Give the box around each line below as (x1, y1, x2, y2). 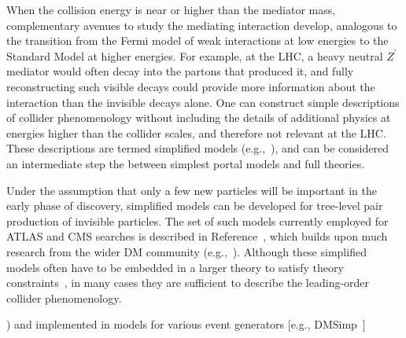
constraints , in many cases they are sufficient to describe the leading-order (6, 274, 370, 291)
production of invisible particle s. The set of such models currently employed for (6, 212, 389, 229)
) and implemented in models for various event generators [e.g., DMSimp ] (6, 316, 366, 332)
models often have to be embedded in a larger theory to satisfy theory (6, 259, 344, 275)
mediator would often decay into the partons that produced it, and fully (6, 63, 354, 79)
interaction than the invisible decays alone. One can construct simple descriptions (6, 94, 400, 110)
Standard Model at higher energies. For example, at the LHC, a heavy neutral (6, 47, 383, 64)
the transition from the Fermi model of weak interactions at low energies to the (6, 32, 389, 49)
